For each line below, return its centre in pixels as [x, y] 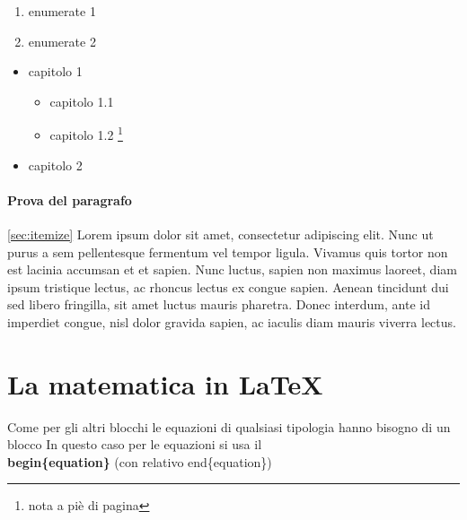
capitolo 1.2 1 [86, 134]
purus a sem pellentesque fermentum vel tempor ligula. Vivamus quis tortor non [228, 251]
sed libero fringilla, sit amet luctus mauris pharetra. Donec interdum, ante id [219, 304]
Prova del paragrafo [70, 199]
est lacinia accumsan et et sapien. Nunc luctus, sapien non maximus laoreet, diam [232, 269]
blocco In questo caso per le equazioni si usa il [135, 444]
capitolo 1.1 [82, 101]
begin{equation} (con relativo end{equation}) [140, 461]
